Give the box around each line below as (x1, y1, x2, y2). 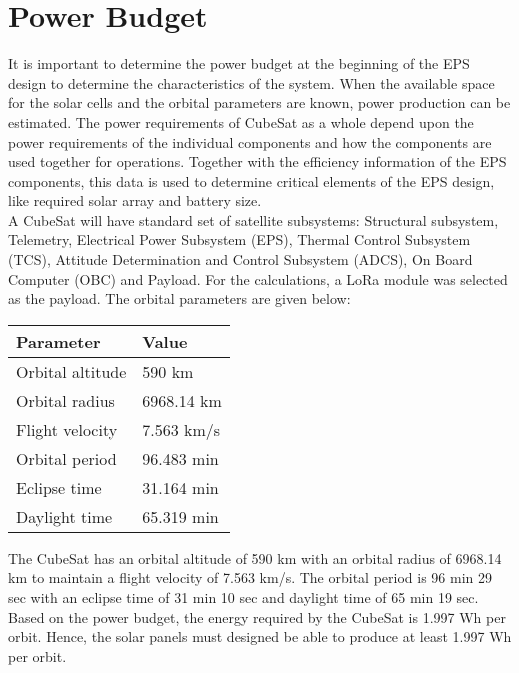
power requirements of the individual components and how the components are (8, 131, 492, 152)
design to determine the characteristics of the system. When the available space (8, 72, 495, 93)
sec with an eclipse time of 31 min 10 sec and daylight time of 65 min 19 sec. (8, 587, 479, 608)
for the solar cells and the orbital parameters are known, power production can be (8, 92, 511, 113)
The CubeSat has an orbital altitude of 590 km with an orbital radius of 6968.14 (8, 547, 502, 568)
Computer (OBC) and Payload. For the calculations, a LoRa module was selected (8, 268, 508, 289)
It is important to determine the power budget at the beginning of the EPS (8, 53, 470, 74)
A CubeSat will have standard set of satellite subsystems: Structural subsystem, (8, 209, 499, 230)
